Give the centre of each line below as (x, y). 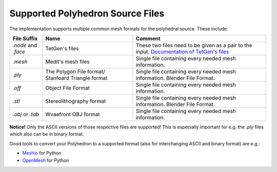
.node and (25, 45)
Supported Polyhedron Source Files (87, 13)
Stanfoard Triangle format (76, 78)
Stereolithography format (76, 101)
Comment (148, 39)
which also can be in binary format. (47, 134)
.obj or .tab (26, 114)
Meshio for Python (42, 153)
